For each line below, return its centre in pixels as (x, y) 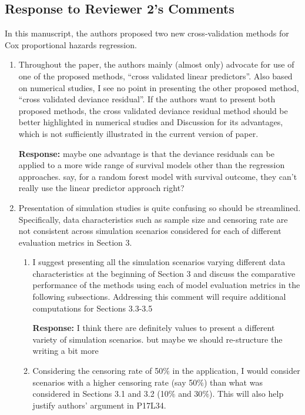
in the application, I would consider (236, 371)
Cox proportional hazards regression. (71, 44)
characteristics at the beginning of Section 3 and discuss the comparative (164, 273)
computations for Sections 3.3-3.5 (93, 308)
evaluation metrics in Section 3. (75, 242)
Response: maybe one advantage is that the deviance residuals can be (146, 153)
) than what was (233, 382)
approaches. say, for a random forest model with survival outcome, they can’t (158, 176)
